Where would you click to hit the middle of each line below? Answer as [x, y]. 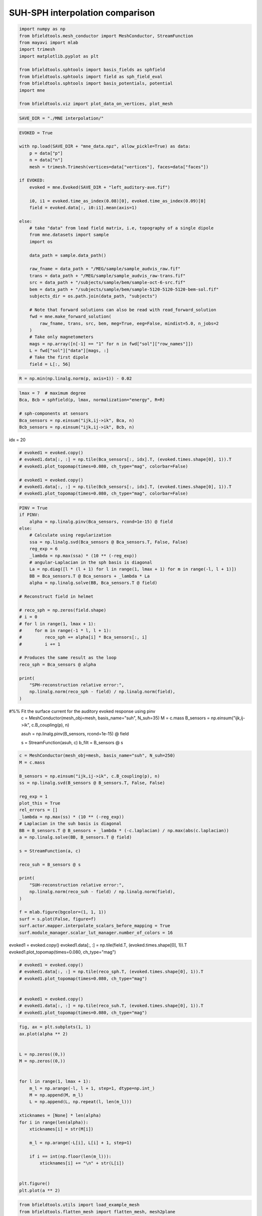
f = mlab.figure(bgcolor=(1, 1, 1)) [63, 912]
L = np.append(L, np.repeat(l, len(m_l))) [81, 1102]
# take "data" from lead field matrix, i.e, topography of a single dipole [122, 228]
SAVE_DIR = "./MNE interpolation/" [61, 118]
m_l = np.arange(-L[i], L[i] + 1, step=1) [81, 1143]
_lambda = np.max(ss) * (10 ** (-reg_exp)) [72, 817]
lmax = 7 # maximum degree [52, 393]
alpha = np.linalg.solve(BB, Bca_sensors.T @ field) [93, 583]
